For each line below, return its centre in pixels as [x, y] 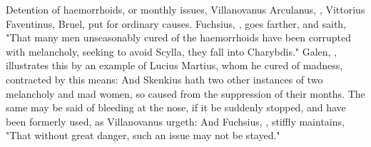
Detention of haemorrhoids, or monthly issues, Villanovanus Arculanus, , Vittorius [185, 9]
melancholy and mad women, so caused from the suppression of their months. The [185, 93]
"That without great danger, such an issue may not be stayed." [143, 135]
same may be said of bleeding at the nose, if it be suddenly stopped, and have [176, 107]
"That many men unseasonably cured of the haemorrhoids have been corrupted [179, 37]
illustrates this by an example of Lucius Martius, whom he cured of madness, [174, 65]
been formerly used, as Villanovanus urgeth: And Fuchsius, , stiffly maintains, [175, 121]
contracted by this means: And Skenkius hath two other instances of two [164, 79]
